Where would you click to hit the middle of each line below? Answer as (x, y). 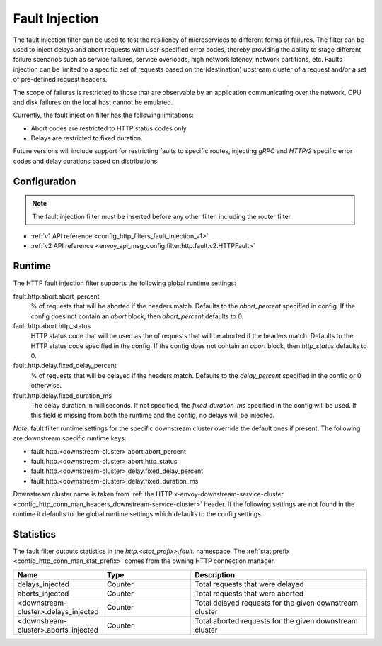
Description (215, 574)
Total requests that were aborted (249, 594)
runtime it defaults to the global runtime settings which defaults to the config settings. (138, 513)
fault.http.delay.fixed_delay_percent (65, 366)
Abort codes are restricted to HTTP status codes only (109, 128)
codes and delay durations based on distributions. (86, 161)
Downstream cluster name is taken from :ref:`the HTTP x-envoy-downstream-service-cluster (149, 494)
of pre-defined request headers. (60, 79)
